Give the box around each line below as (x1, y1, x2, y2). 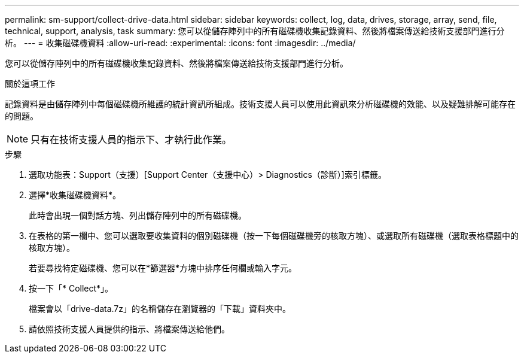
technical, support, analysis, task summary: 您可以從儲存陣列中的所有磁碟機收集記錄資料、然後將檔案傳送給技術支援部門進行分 (5, 26, 505, 36)
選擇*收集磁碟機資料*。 (29, 190, 121, 200)
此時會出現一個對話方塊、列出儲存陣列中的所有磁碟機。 (29, 210, 246, 220)
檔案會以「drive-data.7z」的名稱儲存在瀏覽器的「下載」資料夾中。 (29, 304, 291, 314)
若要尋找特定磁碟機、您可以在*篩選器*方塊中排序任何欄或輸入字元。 (29, 263, 297, 273)
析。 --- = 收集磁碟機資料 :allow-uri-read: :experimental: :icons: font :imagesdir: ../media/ (5, 38, 356, 48)
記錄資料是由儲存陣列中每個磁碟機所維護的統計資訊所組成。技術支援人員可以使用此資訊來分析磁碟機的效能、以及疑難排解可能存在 (5, 99, 516, 109)
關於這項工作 (5, 78, 55, 89)
